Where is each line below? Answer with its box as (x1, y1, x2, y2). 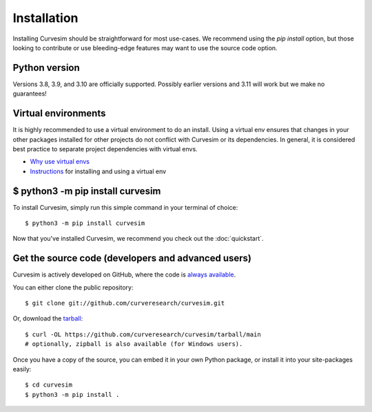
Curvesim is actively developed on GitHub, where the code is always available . (12, 270, 236, 279)
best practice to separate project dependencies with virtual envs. (12, 144, 198, 153)
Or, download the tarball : (12, 314, 83, 323)
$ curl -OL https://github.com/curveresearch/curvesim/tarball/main (25, 330, 261, 338)
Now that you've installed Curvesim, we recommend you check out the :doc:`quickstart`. (12, 235, 265, 243)
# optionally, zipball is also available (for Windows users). (25, 340, 243, 348)
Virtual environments (12, 107, 106, 120)
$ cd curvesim (25, 381, 72, 389)
